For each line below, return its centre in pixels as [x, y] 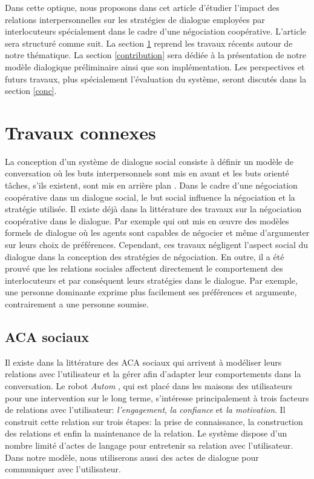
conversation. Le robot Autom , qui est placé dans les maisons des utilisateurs [149, 385]
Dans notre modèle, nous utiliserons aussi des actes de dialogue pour [132, 457]
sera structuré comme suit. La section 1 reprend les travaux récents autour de [149, 43]
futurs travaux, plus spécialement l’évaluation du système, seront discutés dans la [156, 79]
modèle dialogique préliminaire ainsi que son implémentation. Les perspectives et [155, 66]
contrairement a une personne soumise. [77, 304]
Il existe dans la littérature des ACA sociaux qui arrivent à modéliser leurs [143, 362]
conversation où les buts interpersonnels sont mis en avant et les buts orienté [147, 173]
